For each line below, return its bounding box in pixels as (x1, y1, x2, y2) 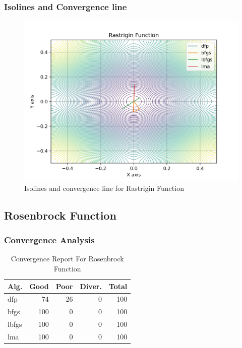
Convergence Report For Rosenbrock (11, 253, 124, 264)
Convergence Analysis (4, 234, 95, 246)
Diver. (80, 281, 102, 291)
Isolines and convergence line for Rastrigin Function (24, 182, 184, 193)
